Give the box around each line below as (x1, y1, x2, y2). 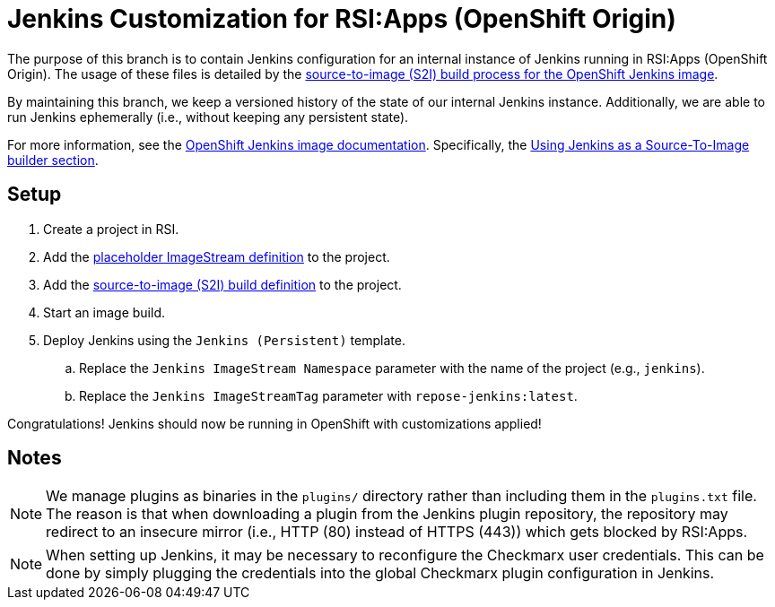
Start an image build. (43, 304, 166, 320)
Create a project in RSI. (43, 221, 179, 237)
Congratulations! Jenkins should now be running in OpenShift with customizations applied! (7, 415, 542, 431)
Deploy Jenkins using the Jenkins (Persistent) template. (43, 332, 405, 348)
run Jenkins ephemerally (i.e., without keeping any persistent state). (7, 108, 409, 125)
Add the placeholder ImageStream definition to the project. (43, 248, 390, 264)
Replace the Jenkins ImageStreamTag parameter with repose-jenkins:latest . (79, 387, 578, 403)
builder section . (7, 152, 99, 168)
